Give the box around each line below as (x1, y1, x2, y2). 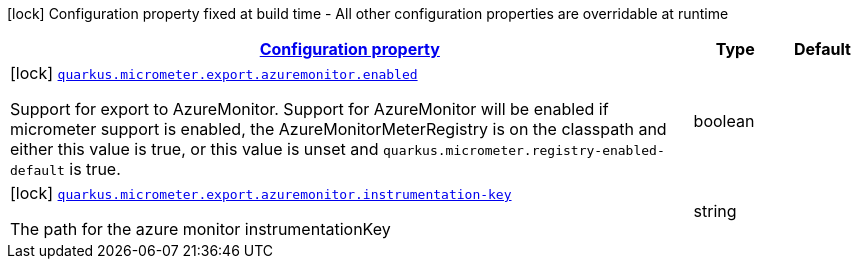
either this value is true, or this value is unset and (10, 139, 379, 159)
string (693, 201, 737, 221)
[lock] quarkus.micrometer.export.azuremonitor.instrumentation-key (10, 183, 512, 203)
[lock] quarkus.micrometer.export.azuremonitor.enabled (10, 63, 418, 83)
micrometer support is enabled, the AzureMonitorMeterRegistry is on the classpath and (10, 119, 667, 139)
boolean (693, 111, 755, 131)
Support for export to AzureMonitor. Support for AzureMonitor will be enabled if (10, 99, 609, 119)
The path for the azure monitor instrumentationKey (10, 219, 391, 239)
